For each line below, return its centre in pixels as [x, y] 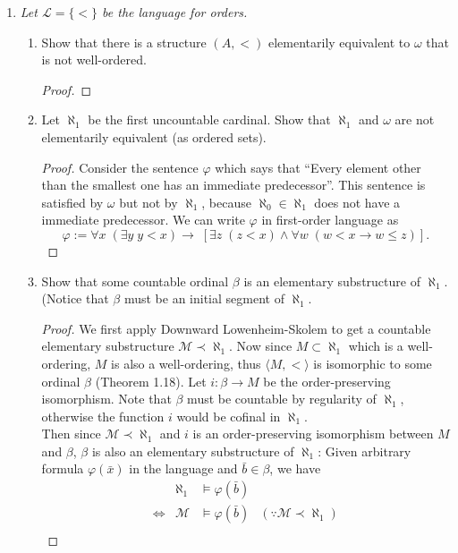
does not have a [357, 202]
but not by [148, 202]
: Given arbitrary [365, 451]
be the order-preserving [327, 381]
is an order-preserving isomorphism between [313, 434]
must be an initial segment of [204, 298]
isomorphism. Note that [106, 399]
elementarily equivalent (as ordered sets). [154, 136]
